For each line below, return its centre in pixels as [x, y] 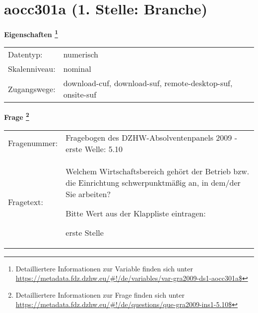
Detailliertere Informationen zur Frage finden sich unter [100, 294]
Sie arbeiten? [88, 194]
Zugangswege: [32, 89]
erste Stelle [85, 232]
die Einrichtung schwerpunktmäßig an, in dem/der [153, 182]
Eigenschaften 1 [31, 33]
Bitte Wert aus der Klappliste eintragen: [136, 213]
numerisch [81, 54]
